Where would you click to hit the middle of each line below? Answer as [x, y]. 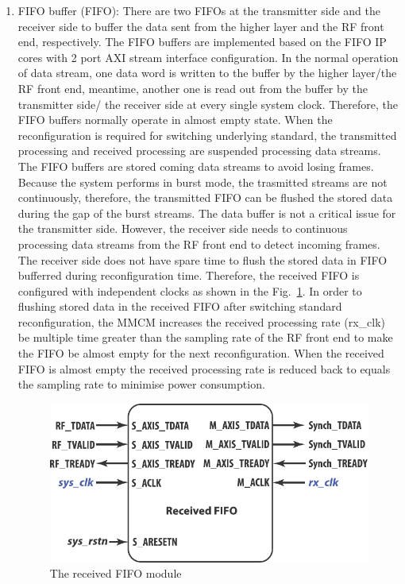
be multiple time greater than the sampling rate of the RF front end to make [205, 337]
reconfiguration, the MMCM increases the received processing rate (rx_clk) [201, 321]
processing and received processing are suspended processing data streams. [199, 151]
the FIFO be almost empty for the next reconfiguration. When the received [201, 353]
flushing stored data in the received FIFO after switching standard [180, 306]
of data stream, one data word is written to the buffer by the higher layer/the [207, 73]
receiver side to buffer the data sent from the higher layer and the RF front [201, 26]
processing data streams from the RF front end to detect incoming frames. [199, 244]
